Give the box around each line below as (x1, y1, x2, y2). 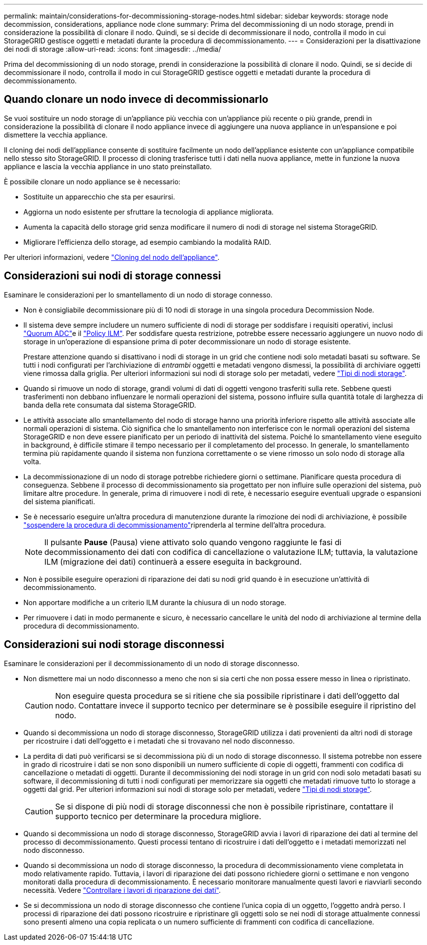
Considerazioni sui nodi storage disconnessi (4, 638, 224, 651)
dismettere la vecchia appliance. (4, 130, 108, 139)
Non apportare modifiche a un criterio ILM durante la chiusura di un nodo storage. (23, 598, 287, 607)
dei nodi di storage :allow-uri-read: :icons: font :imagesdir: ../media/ (4, 45, 221, 53)
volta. (23, 457, 41, 466)
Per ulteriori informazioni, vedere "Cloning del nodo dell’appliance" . (4, 253, 220, 261)
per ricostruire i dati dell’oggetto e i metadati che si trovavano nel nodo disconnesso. (23, 736, 295, 745)
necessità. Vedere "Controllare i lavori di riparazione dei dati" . (23, 886, 221, 894)
